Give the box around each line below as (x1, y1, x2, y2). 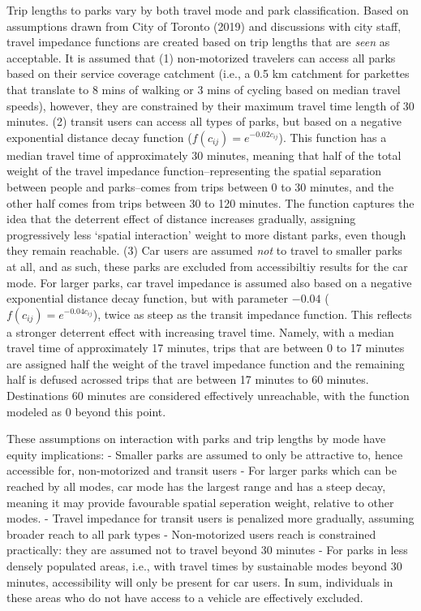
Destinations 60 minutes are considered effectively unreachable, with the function (6, 387, 410, 404)
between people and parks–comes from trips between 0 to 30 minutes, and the (6, 178, 394, 195)
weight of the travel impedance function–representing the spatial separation (6, 162, 382, 179)
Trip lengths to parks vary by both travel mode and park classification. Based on (6, 2, 409, 18)
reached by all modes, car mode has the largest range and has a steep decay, (6, 478, 386, 495)
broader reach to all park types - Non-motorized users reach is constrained (6, 525, 376, 542)
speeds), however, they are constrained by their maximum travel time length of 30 (6, 97, 415, 114)
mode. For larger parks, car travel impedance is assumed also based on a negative (6, 273, 412, 290)
